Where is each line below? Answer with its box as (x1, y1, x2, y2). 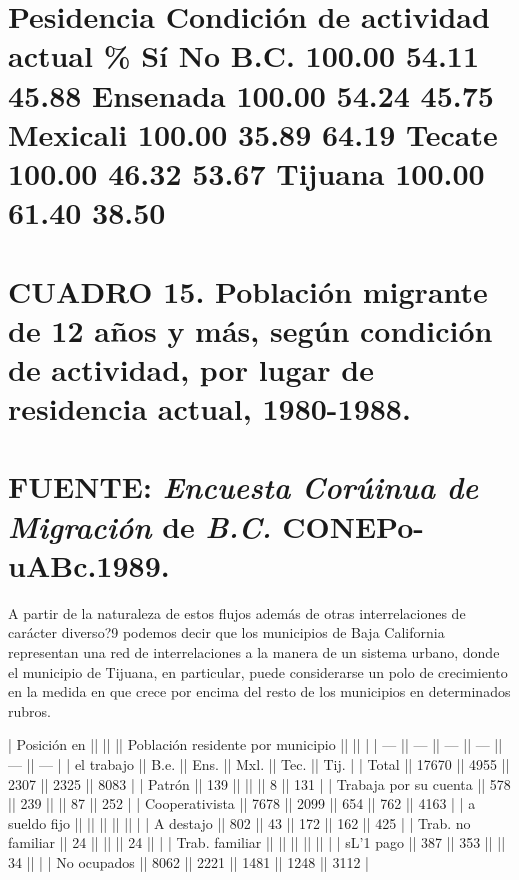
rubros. (8, 700, 51, 721)
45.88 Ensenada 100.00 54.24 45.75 (8, 74, 494, 115)
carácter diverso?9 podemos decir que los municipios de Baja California (8, 622, 445, 643)
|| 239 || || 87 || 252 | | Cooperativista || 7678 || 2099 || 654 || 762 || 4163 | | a (8, 793, 476, 814)
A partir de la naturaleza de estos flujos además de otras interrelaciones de (8, 602, 466, 623)
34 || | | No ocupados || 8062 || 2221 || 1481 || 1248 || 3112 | (8, 851, 369, 872)
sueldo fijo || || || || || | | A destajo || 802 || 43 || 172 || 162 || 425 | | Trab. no (8, 812, 471, 833)
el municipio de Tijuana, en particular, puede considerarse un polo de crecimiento (8, 661, 508, 682)
